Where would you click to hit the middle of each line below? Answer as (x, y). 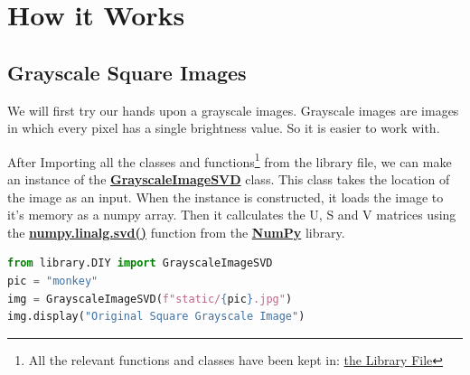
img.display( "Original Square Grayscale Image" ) (156, 317)
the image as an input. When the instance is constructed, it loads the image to (226, 197)
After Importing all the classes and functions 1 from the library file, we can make (230, 160)
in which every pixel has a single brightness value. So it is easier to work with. (224, 128)
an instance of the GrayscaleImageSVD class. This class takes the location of (229, 179)
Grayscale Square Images (127, 72)
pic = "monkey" (53, 281)
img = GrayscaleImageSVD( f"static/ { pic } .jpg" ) (150, 299)
